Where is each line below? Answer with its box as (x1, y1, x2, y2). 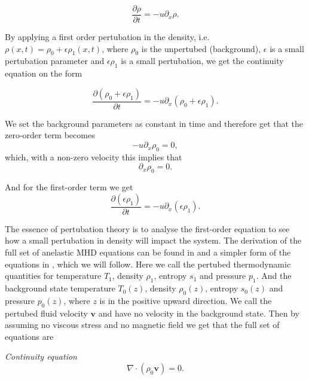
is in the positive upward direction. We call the (99, 294, 272, 306)
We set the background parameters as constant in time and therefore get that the (5, 117, 304, 129)
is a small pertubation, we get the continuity (121, 54, 284, 67)
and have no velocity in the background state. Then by (98, 306, 299, 319)
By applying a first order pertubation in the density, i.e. (5, 31, 210, 43)
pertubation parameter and (5, 54, 105, 67)
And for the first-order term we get (5, 181, 133, 193)
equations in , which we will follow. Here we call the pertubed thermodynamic (5, 257, 291, 270)
